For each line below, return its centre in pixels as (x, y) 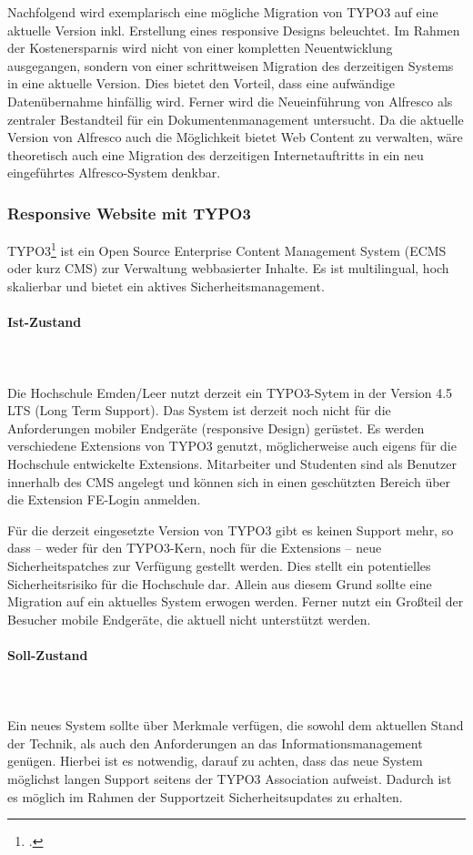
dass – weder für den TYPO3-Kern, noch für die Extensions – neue (195, 548)
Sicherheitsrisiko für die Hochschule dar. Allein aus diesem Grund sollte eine (220, 583)
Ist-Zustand (45, 322)
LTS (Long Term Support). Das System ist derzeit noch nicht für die (199, 410)
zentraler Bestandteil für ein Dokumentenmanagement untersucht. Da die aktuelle (236, 119)
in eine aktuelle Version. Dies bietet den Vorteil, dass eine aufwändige (201, 83)
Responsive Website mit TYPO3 (129, 213)
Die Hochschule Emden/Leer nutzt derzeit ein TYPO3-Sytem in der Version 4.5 (230, 392)
